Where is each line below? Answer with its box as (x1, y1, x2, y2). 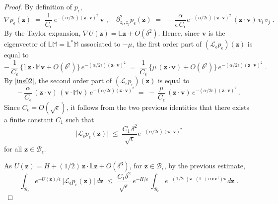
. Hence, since (158, 28, 200, 38)
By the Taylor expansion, (4, 28, 81, 38)
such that (66, 114, 94, 124)
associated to (81, 39, 121, 49)
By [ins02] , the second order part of (4, 75, 112, 86)
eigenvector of (4, 39, 46, 49)
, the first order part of (132, 39, 202, 49)
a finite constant (4, 114, 54, 124)
